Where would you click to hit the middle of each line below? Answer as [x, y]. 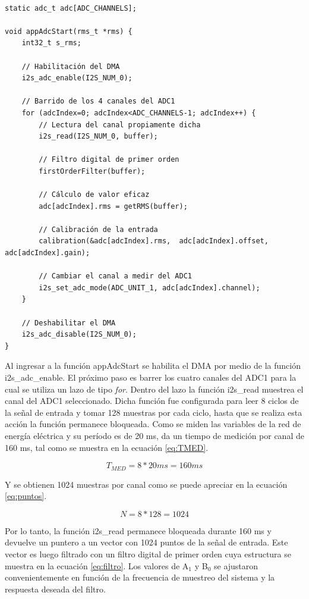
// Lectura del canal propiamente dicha [120, 125]
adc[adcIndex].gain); [48, 253]
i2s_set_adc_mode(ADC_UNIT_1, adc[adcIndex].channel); [149, 288]
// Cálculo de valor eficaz [94, 195]
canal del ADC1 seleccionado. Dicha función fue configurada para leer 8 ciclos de [152, 401]
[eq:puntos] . [26, 496]
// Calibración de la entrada [98, 229]
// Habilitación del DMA [71, 66]
